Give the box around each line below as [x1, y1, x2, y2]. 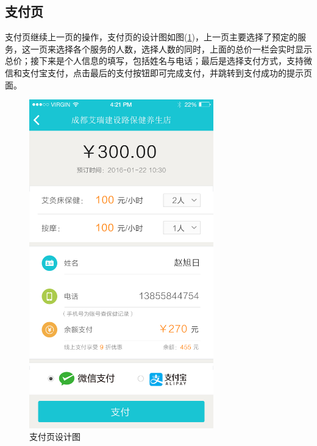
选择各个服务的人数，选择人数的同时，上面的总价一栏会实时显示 [55, 42, 312, 55]
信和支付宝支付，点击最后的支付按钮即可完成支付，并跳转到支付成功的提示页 [5, 66, 312, 79]
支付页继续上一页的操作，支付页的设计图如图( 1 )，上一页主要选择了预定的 [5, 31, 297, 43]
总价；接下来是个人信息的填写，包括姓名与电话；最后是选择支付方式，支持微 [5, 54, 312, 67]
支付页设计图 [29, 430, 80, 443]
